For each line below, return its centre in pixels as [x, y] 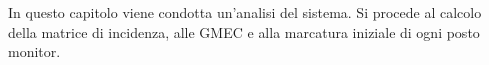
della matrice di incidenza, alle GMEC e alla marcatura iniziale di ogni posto [244, 31]
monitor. [34, 51]
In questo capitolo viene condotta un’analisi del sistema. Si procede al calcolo [245, 12]
